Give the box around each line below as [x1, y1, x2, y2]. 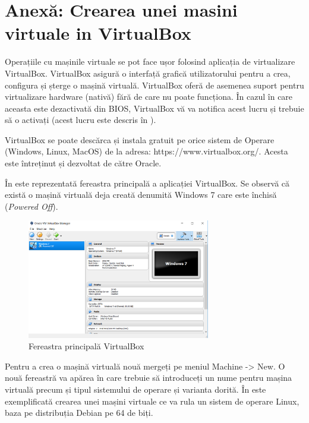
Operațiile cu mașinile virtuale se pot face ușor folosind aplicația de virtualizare [5, 55, 295, 68]
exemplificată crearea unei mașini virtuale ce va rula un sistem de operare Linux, [5, 394, 299, 407]
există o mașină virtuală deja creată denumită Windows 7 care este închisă [5, 188, 277, 201]
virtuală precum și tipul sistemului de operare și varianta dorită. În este [5, 383, 266, 396]
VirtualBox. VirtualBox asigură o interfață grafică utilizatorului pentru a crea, [5, 67, 291, 79]
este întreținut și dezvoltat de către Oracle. [5, 157, 162, 169]
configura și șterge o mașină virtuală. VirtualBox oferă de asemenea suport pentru [5, 78, 304, 91]
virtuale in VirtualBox [5, 21, 191, 45]
